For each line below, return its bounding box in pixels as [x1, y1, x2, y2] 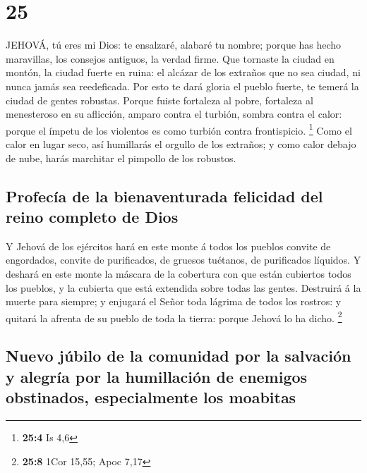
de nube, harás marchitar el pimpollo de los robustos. [6, 150, 236, 165]
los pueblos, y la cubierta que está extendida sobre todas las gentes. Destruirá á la [6, 280, 361, 295]
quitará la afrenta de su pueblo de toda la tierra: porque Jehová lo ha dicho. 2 [6, 308, 342, 325]
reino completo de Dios [6, 205, 179, 227]
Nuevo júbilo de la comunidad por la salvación [6, 345, 351, 367]
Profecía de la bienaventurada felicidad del [6, 185, 323, 207]
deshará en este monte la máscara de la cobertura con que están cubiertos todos [6, 266, 351, 281]
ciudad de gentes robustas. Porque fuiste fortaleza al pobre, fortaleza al [6, 92, 313, 107]
